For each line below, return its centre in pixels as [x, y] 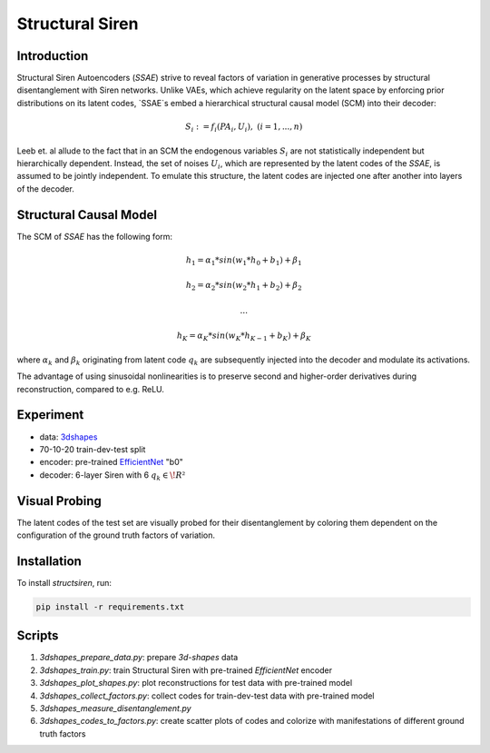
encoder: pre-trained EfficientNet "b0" [111, 462]
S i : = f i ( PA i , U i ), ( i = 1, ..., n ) [244, 128]
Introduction [53, 56]
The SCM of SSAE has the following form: [94, 236]
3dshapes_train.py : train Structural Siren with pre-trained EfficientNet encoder [186, 670]
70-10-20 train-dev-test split [93, 449]
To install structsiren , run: [64, 582]
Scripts [38, 636]
